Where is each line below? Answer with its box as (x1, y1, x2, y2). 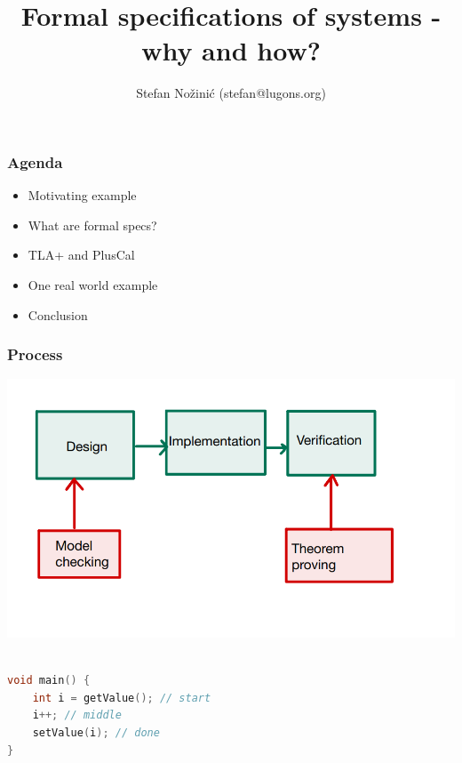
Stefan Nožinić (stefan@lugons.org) (136, 84, 326, 102)
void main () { (7, 674, 91, 687)
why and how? (141, 32, 321, 68)
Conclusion (28, 305, 88, 324)
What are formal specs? (28, 215, 157, 234)
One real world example (28, 275, 158, 293)
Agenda (7, 150, 63, 173)
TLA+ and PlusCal (28, 245, 135, 264)
